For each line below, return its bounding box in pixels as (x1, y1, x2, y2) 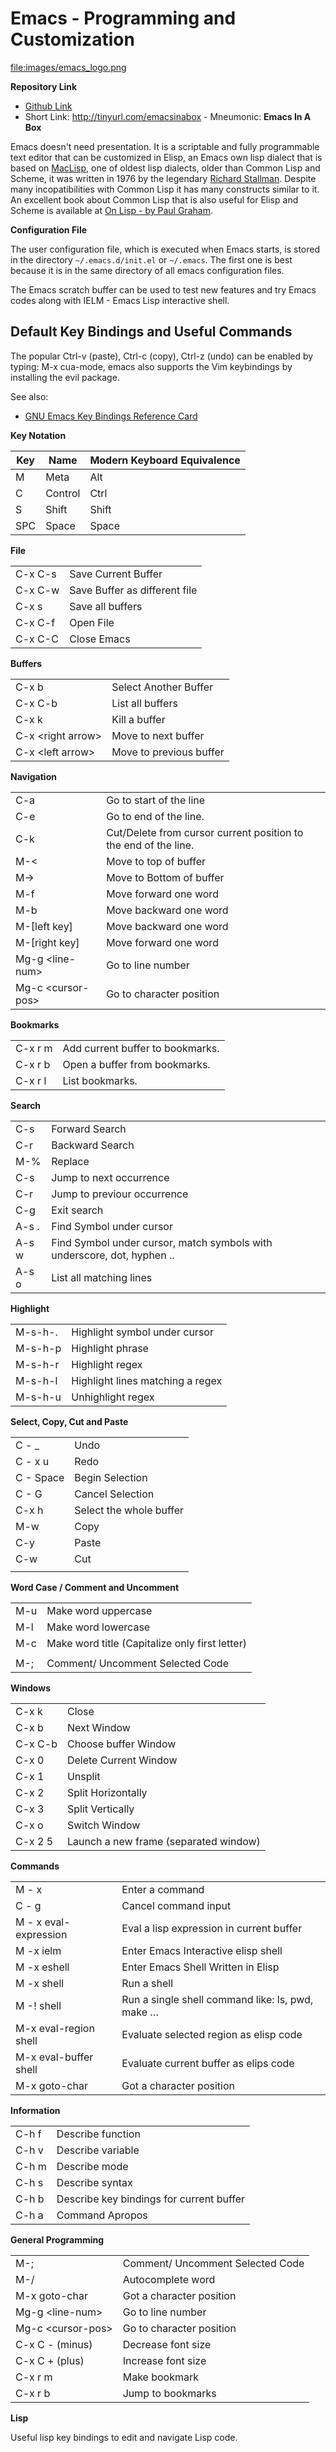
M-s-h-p (15, 1341, 62, 1355)
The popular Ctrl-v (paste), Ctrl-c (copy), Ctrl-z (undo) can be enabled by (10, 350, 314, 362)
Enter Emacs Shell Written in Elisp (121, 1960, 280, 1974)
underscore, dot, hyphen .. (51, 1248, 175, 1262)
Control (45, 486, 81, 500)
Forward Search (51, 1122, 127, 1136)
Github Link (24, 100, 73, 112)
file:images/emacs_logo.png (10, 61, 127, 73)
